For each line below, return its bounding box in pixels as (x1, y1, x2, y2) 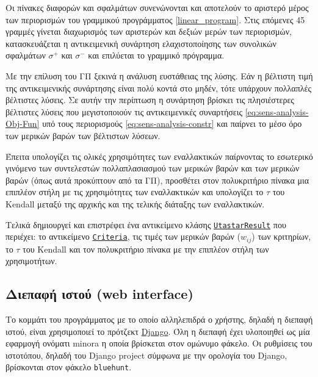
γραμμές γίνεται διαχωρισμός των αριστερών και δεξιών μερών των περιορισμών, (5, 25, 292, 38)
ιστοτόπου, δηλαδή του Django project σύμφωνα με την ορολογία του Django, (5, 348, 287, 361)
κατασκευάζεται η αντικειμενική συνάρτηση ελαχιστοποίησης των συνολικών (5, 37, 276, 49)
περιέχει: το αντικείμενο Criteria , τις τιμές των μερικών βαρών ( (5, 230, 241, 243)
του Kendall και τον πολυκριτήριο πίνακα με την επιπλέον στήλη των (23, 242, 269, 255)
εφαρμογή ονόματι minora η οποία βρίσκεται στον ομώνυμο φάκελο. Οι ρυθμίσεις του (5, 337, 313, 350)
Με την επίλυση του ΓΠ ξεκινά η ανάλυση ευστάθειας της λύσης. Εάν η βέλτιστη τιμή (5, 69, 313, 82)
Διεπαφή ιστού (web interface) (5, 284, 193, 303)
